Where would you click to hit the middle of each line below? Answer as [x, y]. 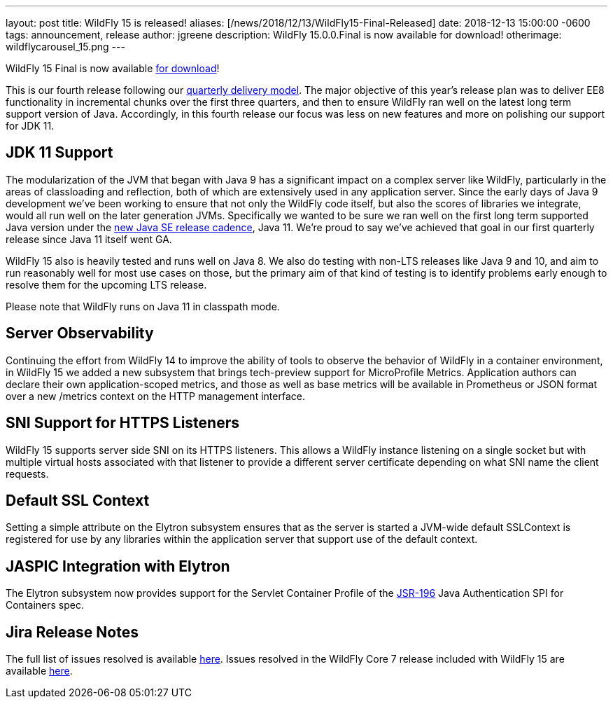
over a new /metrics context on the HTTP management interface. [155, 396]
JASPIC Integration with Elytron [118, 566]
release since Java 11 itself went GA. [89, 239]
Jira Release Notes [72, 632]
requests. [27, 474]
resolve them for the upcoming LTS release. [106, 284]
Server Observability [80, 333]
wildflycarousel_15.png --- [65, 47]
